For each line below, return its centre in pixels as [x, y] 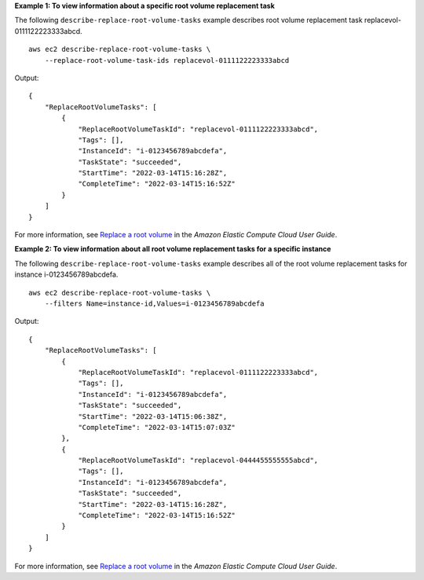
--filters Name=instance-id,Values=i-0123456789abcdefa [154, 303]
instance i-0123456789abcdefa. [66, 274]
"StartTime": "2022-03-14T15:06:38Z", [153, 416]
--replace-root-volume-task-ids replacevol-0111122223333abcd [167, 60]
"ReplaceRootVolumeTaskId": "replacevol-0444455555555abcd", [198, 461]
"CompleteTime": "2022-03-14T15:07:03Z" [157, 427]
